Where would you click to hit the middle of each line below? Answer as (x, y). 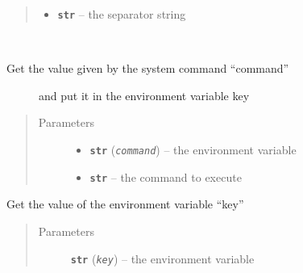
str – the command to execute (166, 176)
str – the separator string (122, 14)
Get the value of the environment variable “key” (125, 204)
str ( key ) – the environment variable (162, 258)
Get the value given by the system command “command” (148, 68)
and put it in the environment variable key (144, 95)
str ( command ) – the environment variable (193, 150)
